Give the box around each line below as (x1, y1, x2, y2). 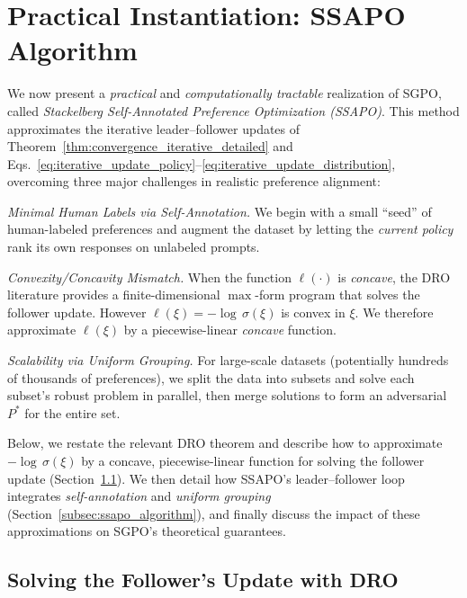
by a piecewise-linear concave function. (123, 320, 337, 339)
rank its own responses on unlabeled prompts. (7, 237, 260, 256)
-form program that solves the (255, 285, 420, 304)
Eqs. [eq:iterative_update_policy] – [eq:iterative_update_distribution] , (7, 154, 396, 173)
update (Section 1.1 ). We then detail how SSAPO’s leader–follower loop (7, 469, 405, 487)
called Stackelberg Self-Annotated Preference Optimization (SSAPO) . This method (7, 101, 460, 120)
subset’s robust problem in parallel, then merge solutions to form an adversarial (7, 386, 447, 405)
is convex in (281, 302, 346, 321)
